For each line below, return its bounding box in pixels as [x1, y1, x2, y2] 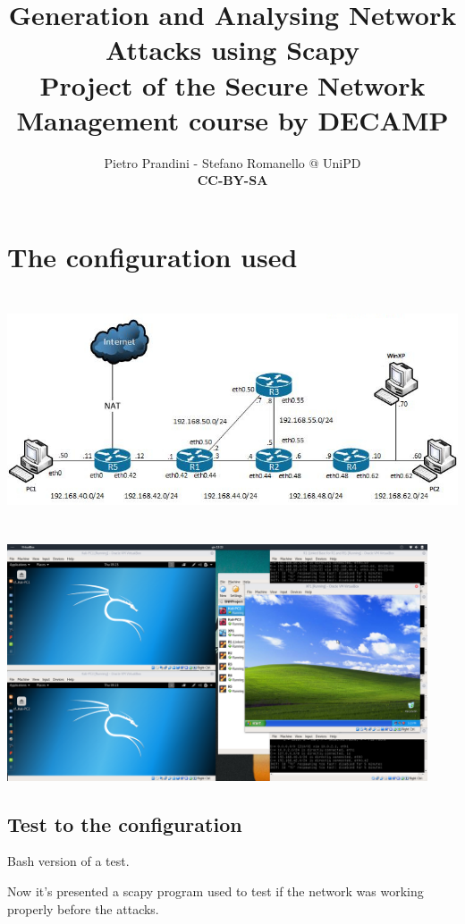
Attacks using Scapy [105, 31, 360, 68]
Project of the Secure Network [39, 66, 426, 103]
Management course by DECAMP [16, 101, 449, 138]
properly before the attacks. [7, 899, 159, 918]
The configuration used [7, 238, 298, 274]
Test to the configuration [7, 810, 242, 837]
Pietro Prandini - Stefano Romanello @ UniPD [104, 153, 361, 172]
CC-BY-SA [197, 171, 268, 189]
